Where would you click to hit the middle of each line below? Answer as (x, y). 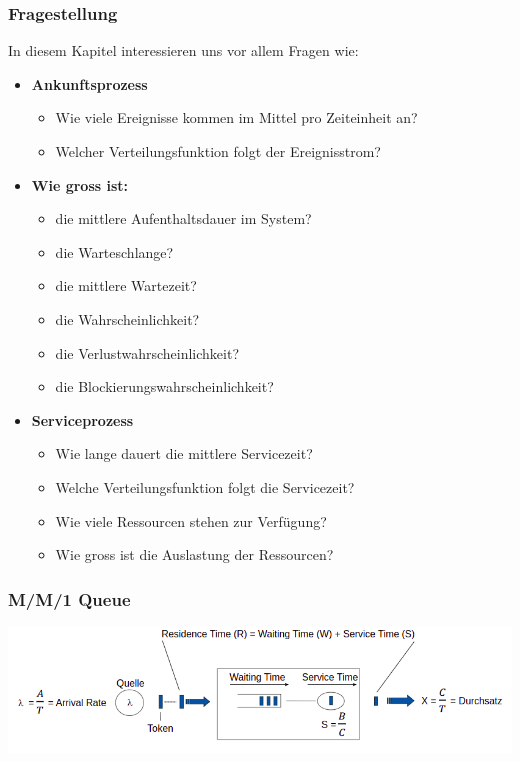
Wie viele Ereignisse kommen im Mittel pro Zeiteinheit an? (236, 117)
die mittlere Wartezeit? (126, 285)
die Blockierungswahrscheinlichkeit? (164, 386)
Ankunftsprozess (89, 83)
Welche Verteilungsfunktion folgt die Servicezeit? (205, 486)
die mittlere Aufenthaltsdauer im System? (183, 218)
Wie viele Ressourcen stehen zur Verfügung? (191, 520)
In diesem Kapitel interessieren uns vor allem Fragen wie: (183, 50)
